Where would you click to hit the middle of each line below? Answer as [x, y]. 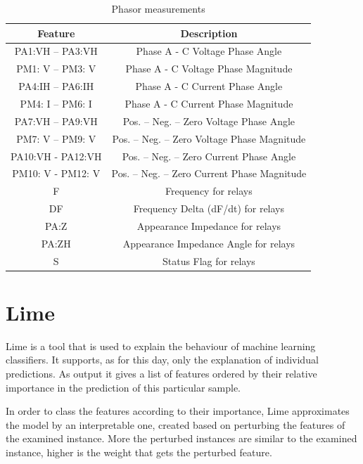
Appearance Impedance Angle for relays [209, 243]
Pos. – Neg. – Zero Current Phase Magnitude [209, 173]
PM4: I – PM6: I [56, 103]
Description [209, 33]
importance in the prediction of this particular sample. [123, 387]
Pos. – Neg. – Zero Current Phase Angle [209, 156]
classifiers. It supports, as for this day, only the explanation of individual [162, 360]
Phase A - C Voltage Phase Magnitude [209, 69]
